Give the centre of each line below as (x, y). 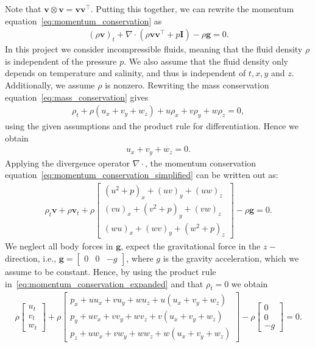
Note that (23, 9)
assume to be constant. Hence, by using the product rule (111, 271)
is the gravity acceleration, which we (231, 258)
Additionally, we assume (50, 85)
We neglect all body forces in (59, 246)
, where (140, 258)
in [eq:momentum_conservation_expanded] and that (104, 283)
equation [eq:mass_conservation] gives (77, 97)
